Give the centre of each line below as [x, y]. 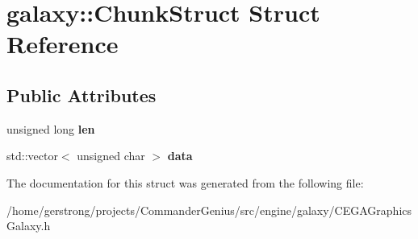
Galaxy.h [29, 226]
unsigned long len [51, 128]
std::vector [32, 156]
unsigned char [111, 156]
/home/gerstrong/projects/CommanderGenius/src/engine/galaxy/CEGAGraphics [209, 210]
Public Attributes [82, 95]
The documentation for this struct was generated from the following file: [185, 182]
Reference [63, 44]
